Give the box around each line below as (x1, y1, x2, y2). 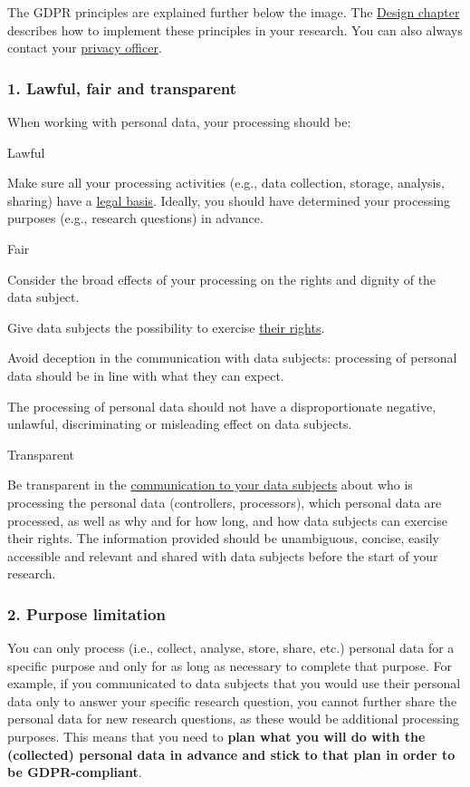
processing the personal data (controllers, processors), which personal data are (7, 492, 442, 511)
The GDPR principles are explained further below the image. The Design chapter (7, 3, 460, 21)
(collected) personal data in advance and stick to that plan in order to (7, 744, 456, 763)
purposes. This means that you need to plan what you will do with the (7, 727, 426, 746)
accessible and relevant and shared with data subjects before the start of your (7, 546, 438, 565)
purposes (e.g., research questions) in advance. (7, 209, 264, 228)
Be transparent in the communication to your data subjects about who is (7, 475, 413, 494)
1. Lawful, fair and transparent (7, 76, 237, 99)
